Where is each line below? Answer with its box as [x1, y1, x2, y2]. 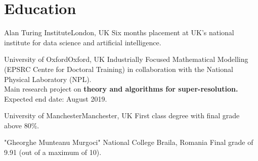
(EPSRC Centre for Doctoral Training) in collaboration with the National [4, 63, 233, 74]
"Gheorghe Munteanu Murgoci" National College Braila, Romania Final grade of [4, 137, 253, 147]
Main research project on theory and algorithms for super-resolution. [4, 84, 238, 94]
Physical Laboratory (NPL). [4, 73, 92, 84]
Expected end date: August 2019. [4, 93, 107, 104]
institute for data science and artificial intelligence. [4, 37, 161, 47]
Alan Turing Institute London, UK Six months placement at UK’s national [4, 27, 234, 38]
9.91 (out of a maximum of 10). [4, 147, 102, 157]
